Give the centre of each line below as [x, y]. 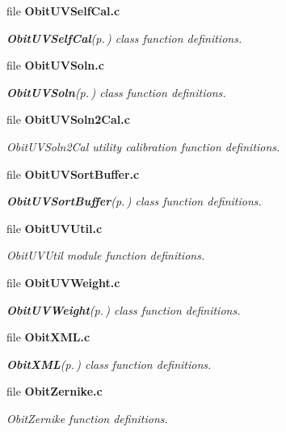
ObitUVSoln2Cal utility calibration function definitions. [143, 146]
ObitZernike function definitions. [87, 418]
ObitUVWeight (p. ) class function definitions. [124, 309]
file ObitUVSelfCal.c [63, 11]
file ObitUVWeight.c [63, 282]
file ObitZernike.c [55, 391]
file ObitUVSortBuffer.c [73, 174]
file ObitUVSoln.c [55, 65]
